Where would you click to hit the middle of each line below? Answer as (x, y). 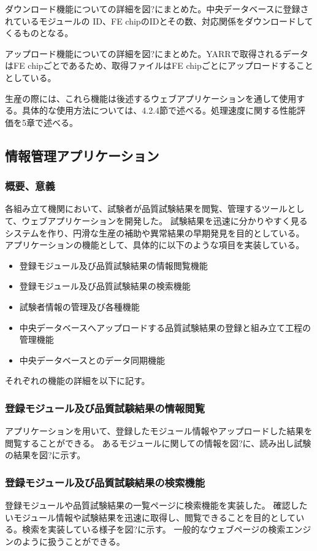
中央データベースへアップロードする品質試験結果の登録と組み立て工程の (165, 327)
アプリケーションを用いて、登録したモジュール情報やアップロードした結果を (159, 431)
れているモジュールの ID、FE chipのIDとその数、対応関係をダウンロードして (159, 21)
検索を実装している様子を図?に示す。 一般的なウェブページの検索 (154, 529)
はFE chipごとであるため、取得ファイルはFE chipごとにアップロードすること (159, 65)
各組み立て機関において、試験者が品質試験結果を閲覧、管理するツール (146, 209)
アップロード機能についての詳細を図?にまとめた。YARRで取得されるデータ (157, 53)
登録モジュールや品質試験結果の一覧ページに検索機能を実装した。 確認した (156, 505)
